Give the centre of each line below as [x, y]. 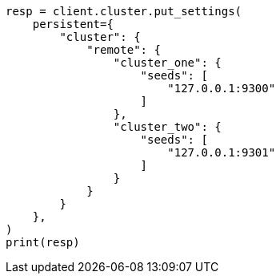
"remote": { [124, 50]
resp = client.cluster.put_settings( [124, 11]
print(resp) [43, 242]
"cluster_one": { [167, 63]
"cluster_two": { [167, 127]
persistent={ [73, 24]
